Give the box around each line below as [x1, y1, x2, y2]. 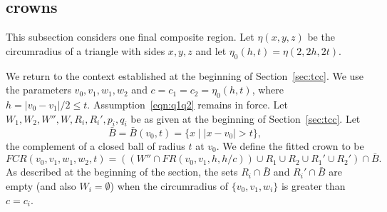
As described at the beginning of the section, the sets [6, 164, 238, 179]
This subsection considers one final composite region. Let [6, 29, 254, 44]
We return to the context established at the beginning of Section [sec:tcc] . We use [6, 68, 364, 83]
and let [195, 43, 227, 58]
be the [307, 29, 335, 44]
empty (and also [6, 178, 76, 193]
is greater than [281, 178, 346, 193]
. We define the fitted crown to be [216, 138, 364, 153]
